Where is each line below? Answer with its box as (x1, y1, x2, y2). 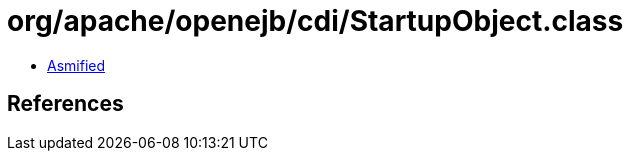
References (7, 91, 124, 117)
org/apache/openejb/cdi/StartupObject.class (7, 4, 624, 38)
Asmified (47, 56, 106, 74)
